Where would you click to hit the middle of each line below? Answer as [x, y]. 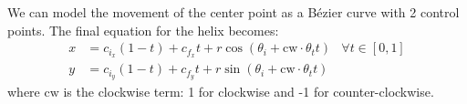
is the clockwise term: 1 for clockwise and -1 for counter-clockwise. [249, 91]
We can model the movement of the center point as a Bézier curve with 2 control [233, 12]
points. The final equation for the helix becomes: [143, 30]
